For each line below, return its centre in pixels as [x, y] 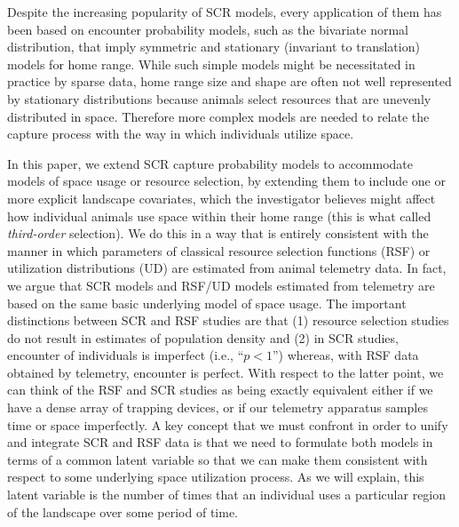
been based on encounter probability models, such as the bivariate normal [208, 29]
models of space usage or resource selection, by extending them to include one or [226, 181]
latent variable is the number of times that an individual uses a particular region [227, 495]
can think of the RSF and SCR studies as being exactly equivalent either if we [220, 390]
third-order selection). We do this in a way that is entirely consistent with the [218, 233]
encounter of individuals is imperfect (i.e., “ [126, 355]
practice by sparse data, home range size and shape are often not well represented [229, 81]
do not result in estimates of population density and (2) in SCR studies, [203, 337]
